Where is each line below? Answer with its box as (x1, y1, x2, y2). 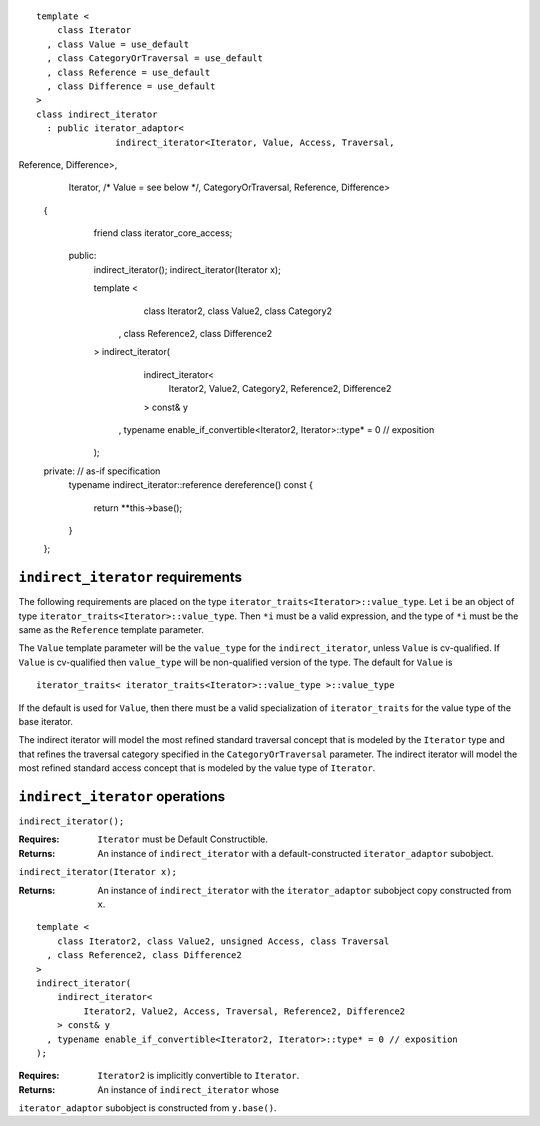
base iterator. (18, 715, 74, 727)
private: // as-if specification (43, 465, 161, 477)
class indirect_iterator (36, 108, 158, 120)
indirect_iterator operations (18, 788, 226, 805)
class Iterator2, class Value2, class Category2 (143, 305, 332, 317)
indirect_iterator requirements (18, 569, 243, 586)
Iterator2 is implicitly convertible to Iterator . (97, 1070, 300, 1082)
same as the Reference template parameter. (18, 624, 204, 636)
